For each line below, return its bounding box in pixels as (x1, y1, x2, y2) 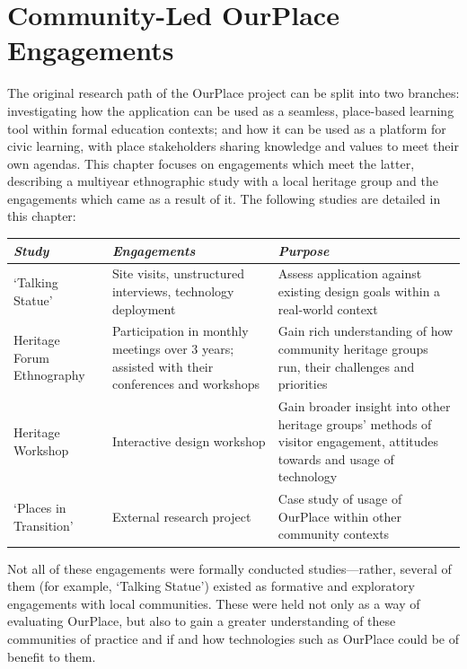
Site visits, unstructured (111, 264, 244, 283)
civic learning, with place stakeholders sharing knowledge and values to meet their (7, 136, 459, 155)
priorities (278, 374, 328, 393)
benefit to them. (7, 647, 96, 665)
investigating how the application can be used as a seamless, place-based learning (7, 101, 454, 119)
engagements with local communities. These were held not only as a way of (7, 594, 420, 612)
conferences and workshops (111, 374, 260, 393)
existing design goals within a (278, 282, 441, 300)
